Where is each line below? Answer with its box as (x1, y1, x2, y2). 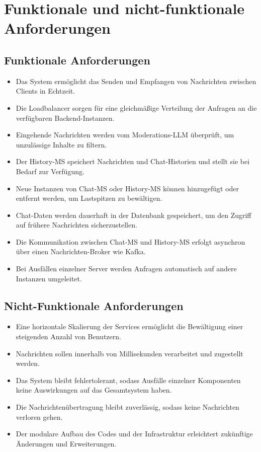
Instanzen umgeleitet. (16, 273, 82, 283)
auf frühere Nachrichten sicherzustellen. (16, 219, 137, 230)
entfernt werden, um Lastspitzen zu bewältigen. (16, 193, 162, 203)
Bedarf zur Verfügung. (16, 166, 84, 176)
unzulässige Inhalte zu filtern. (16, 139, 107, 149)
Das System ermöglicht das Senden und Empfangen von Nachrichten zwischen (16, 76, 256, 86)
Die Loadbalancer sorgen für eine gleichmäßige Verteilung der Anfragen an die (16, 102, 257, 113)
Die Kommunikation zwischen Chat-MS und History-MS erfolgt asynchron (16, 236, 245, 247)
